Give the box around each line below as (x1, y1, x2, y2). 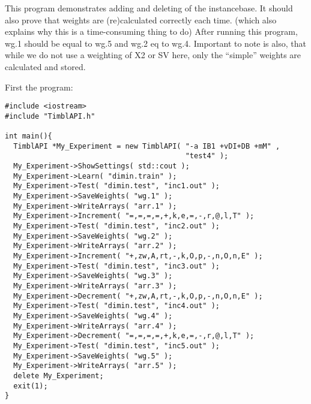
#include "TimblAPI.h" (5, 111, 95, 120)
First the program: (5, 80, 73, 93)
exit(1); (13, 381, 48, 390)
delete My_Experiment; (13, 371, 104, 380)
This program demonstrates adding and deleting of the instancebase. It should (5, 2, 293, 14)
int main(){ (5, 132, 52, 141)
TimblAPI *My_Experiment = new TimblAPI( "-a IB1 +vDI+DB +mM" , (13, 141, 280, 150)
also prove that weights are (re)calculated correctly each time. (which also (5, 13, 277, 26)
